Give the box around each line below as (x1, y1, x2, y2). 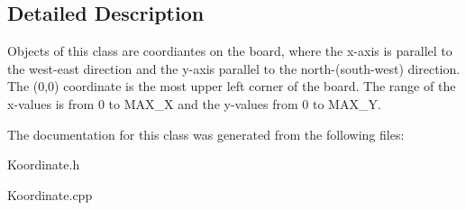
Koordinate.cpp (7, 185, 93, 204)
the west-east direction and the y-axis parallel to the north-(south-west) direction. (7, 59, 461, 78)
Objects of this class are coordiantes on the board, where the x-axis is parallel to (7, 41, 452, 60)
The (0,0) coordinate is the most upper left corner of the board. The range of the (7, 77, 456, 96)
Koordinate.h (7, 155, 80, 174)
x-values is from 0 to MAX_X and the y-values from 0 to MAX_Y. (7, 94, 381, 113)
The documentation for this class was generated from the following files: (7, 124, 405, 143)
